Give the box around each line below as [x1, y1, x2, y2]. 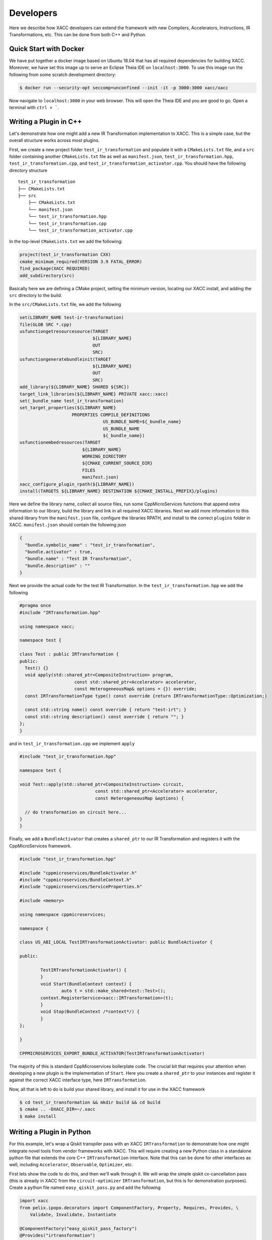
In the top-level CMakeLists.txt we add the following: [9, 239, 123, 245]
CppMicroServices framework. [9, 843, 72, 849]
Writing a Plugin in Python [9, 1128, 91, 1136]
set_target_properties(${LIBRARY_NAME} [19, 405, 116, 411]
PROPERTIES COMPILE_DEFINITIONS [72, 412, 150, 418]
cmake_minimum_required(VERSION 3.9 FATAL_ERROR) [19, 258, 142, 264]
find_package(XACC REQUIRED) [19, 266, 91, 271]
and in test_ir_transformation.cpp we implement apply [9, 741, 135, 746]
